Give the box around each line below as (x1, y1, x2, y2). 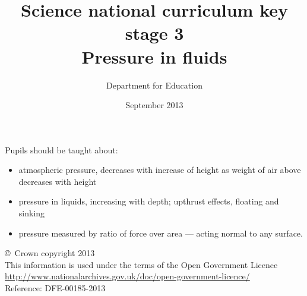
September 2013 (125, 99, 183, 111)
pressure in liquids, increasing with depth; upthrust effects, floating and (18, 195, 279, 207)
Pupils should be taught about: (5, 143, 118, 156)
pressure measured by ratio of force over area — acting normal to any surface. (18, 226, 303, 239)
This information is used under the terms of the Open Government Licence (5, 258, 278, 270)
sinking (18, 207, 45, 219)
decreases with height (18, 175, 97, 187)
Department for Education (106, 78, 202, 91)
